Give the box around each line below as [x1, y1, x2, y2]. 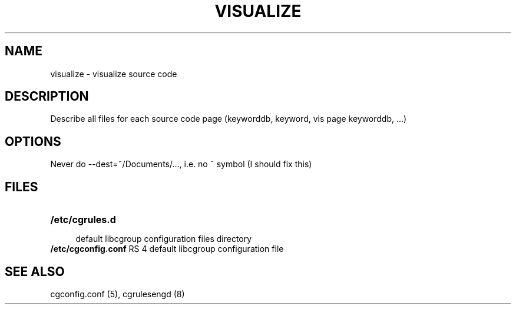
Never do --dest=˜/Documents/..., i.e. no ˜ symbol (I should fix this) [50, 159, 312, 170]
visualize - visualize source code [50, 68, 177, 79]
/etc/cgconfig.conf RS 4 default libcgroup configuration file [50, 244, 284, 254]
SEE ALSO [5, 264, 65, 279]
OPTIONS [5, 134, 61, 149]
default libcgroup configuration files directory [75, 234, 252, 244]
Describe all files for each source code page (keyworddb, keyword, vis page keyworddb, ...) [50, 114, 407, 124]
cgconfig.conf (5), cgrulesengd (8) [50, 288, 185, 299]
